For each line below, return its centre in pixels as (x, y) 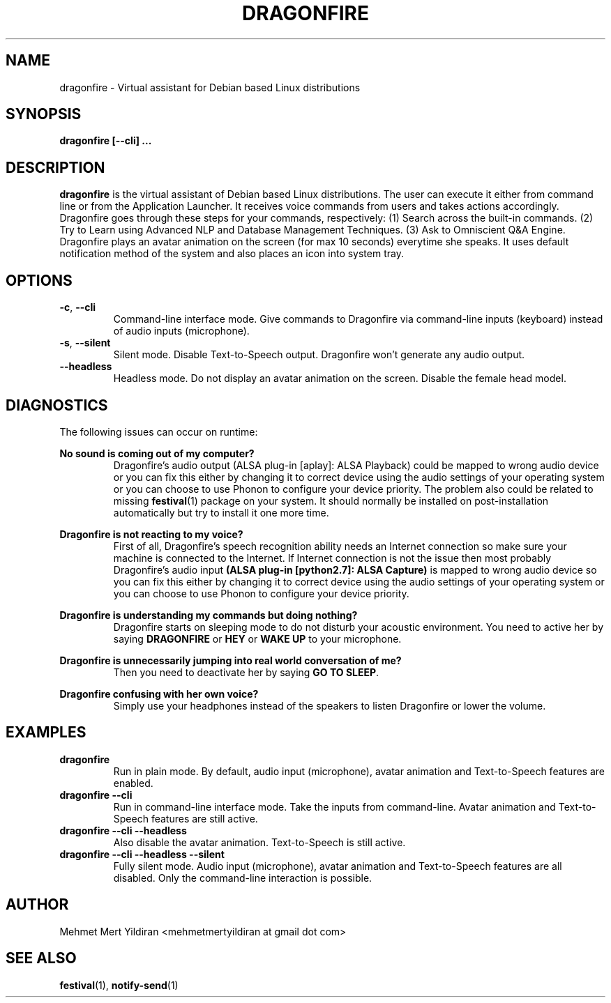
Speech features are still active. (186, 818)
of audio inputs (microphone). (181, 331)
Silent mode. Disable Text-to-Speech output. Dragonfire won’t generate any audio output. (319, 355)
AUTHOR (37, 905)
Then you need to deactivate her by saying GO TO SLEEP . (246, 672)
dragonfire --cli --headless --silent (142, 854)
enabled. (133, 783)
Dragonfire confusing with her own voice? (159, 694)
